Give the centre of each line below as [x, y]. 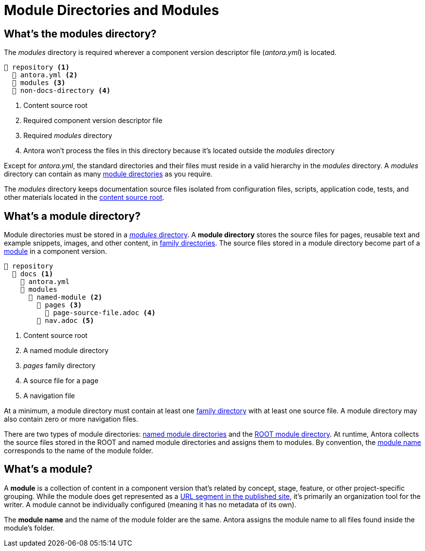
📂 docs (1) [33, 274]
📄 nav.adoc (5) [65, 321]
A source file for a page [61, 381]
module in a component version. [55, 251]
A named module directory [66, 351]
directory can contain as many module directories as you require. [108, 174]
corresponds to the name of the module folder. [79, 451]
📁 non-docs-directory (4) [61, 91]
